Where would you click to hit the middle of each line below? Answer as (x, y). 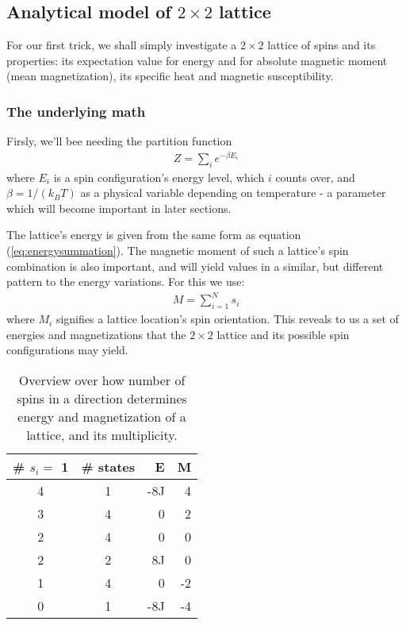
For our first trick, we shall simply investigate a (122, 45)
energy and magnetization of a (102, 416)
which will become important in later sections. (119, 208)
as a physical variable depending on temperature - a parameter (233, 193)
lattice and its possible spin (283, 334)
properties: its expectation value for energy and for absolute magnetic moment (197, 60)
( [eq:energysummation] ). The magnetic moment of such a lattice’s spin (178, 251)
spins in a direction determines (102, 398)
